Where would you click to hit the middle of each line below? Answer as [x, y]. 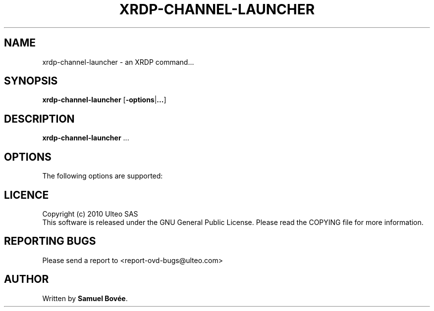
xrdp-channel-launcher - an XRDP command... [118, 62]
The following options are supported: [103, 176]
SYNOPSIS [31, 81]
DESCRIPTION [39, 119]
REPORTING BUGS [50, 241]
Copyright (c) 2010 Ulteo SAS [90, 214]
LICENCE [27, 195]
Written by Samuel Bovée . [85, 298]
